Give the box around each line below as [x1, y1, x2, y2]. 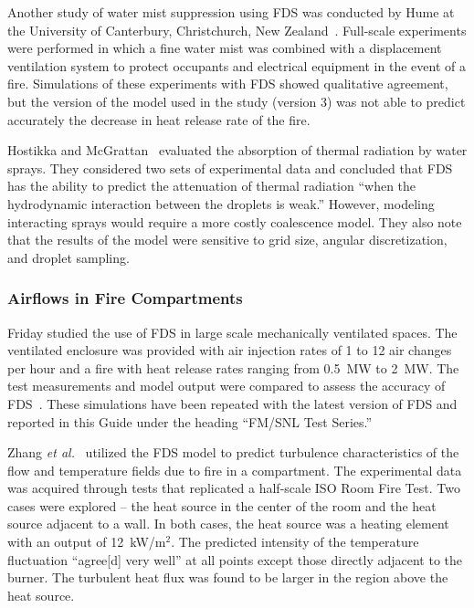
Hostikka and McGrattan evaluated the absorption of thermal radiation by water [7, 141, 468, 160]
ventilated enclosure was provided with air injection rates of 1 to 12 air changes [7, 341, 452, 360]
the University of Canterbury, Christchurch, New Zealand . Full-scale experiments [7, 20, 467, 39]
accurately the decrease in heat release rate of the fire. [7, 110, 311, 129]
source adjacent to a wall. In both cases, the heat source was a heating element [7, 514, 449, 533]
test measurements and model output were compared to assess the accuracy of [7, 376, 446, 395]
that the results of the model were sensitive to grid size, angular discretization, [7, 230, 448, 249]
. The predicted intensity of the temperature [171, 532, 419, 551]
